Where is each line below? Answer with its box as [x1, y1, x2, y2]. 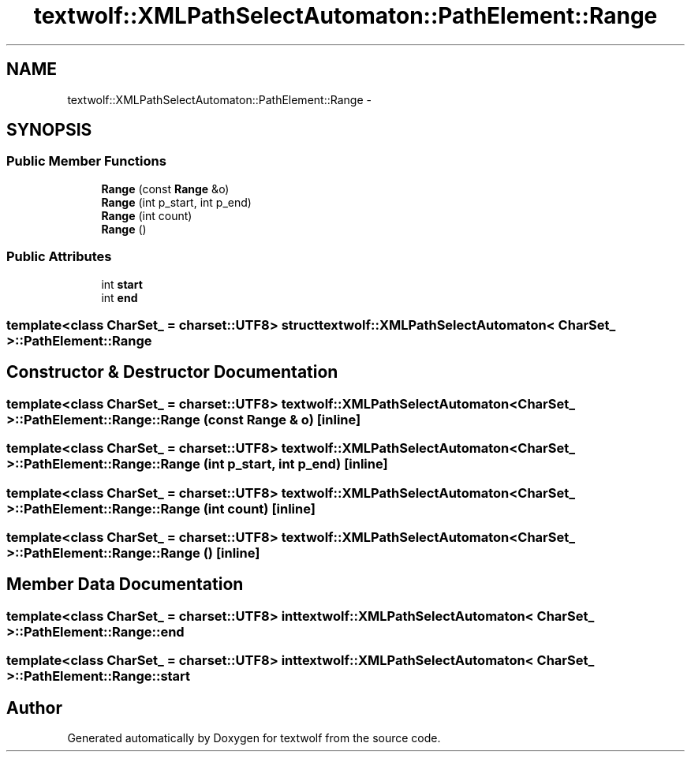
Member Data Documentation [6, 574, 244, 595]
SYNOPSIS [6, 120, 92, 140]
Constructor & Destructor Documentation [6, 362, 338, 383]
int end [101, 290, 138, 304]
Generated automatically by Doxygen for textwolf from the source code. [67, 730, 441, 745]
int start [101, 277, 143, 291]
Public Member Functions [6, 153, 166, 170]
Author [6, 697, 62, 718]
